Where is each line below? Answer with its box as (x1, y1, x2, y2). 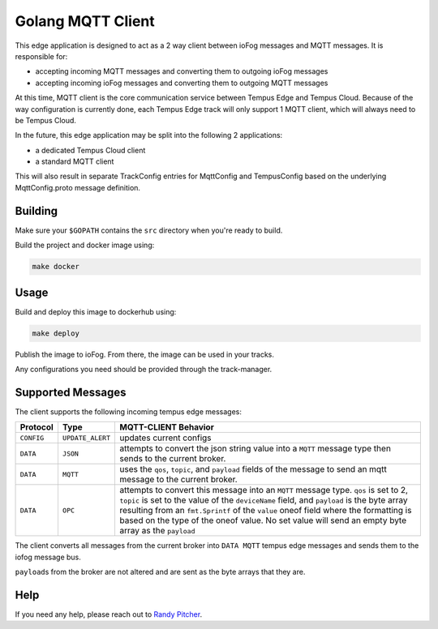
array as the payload (118, 525, 195, 537)
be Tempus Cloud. (15, 115, 77, 125)
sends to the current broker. (118, 453, 226, 464)
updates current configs (118, 432, 212, 443)
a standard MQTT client (35, 156, 114, 166)
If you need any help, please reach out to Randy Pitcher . (15, 609, 203, 619)
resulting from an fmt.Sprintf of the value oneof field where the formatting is (118, 505, 412, 516)
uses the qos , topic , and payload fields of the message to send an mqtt (118, 464, 387, 475)
